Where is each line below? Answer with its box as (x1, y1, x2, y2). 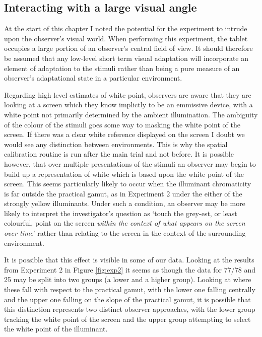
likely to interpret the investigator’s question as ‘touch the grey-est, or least (4, 208, 237, 218)
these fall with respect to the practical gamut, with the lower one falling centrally (4, 284, 255, 295)
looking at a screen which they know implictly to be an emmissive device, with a (4, 99, 253, 110)
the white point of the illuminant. (4, 323, 108, 334)
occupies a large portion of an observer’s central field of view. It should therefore (4, 43, 253, 53)
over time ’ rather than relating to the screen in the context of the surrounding (4, 228, 246, 238)
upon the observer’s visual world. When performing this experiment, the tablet (4, 33, 248, 43)
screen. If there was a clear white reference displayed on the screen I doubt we (4, 129, 245, 140)
